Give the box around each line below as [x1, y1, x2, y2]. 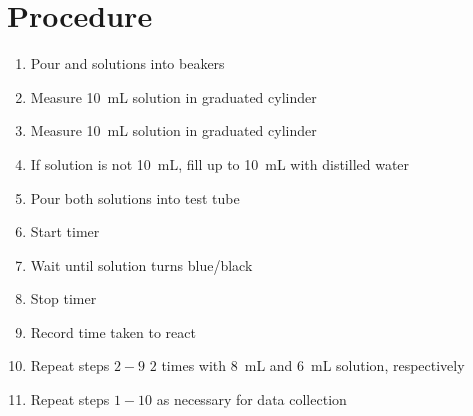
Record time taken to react [30, 321, 196, 342]
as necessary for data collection [156, 389, 347, 410]
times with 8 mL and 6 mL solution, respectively [161, 355, 465, 376]
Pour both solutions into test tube [30, 187, 240, 208]
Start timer [30, 221, 100, 242]
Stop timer [30, 288, 97, 309]
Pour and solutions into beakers [30, 53, 225, 74]
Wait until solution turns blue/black [30, 254, 253, 275]
